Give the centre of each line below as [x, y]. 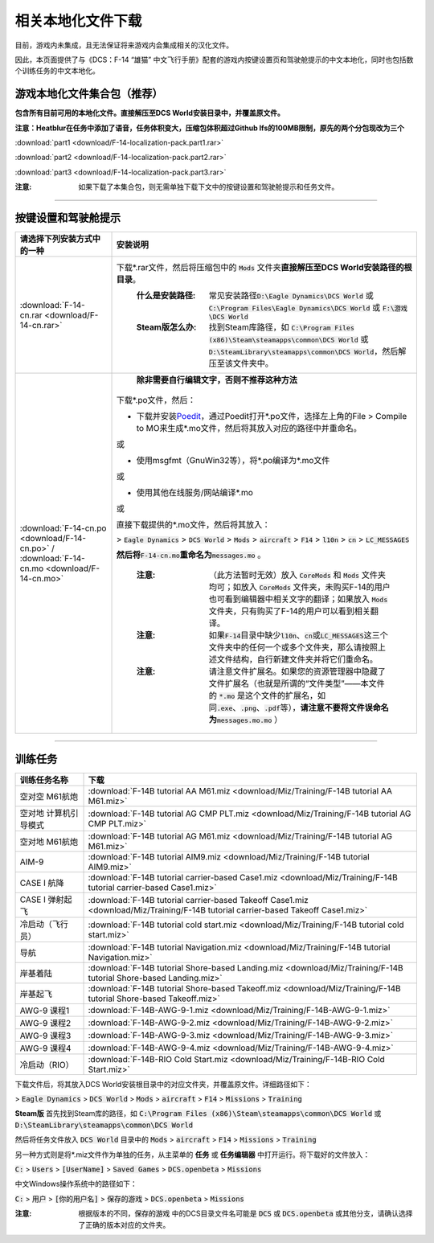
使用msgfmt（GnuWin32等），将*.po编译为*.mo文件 [233, 461]
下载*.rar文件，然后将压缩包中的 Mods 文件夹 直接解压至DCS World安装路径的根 [264, 268]
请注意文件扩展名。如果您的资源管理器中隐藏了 [297, 671]
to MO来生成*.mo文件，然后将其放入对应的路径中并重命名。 [249, 429]
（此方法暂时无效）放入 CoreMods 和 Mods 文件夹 [297, 575]
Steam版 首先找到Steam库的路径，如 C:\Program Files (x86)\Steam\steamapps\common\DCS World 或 [198, 1114]
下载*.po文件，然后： [156, 400]
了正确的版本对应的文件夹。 [124, 1225]
